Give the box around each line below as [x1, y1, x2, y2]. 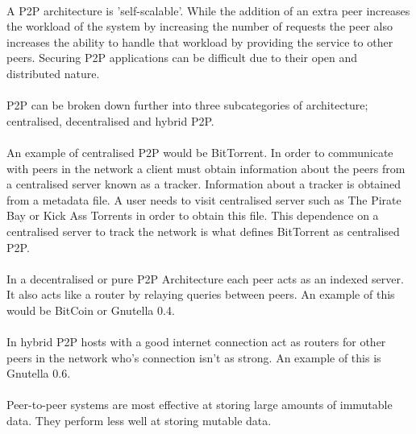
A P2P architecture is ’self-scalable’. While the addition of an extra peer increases [6, 2, 410, 19]
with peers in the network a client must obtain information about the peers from [6, 159, 406, 176]
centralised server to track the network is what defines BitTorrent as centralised [6, 222, 400, 239]
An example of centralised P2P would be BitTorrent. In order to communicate [6, 143, 393, 160]
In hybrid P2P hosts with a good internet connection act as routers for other [6, 333, 386, 350]
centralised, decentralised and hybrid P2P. [6, 112, 214, 129]
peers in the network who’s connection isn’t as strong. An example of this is [6, 349, 381, 366]
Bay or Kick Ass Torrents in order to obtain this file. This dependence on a [6, 207, 379, 224]
